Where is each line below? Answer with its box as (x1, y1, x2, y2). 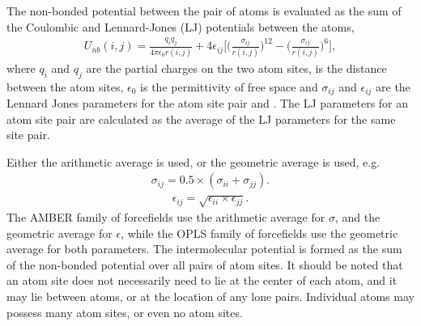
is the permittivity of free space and (140, 78, 318, 95)
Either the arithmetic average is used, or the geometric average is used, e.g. (6, 153, 381, 170)
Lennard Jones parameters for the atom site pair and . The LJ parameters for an (6, 95, 409, 112)
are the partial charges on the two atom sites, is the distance (86, 59, 387, 76)
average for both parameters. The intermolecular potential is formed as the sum (6, 240, 402, 257)
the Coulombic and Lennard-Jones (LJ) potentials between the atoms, (6, 18, 355, 35)
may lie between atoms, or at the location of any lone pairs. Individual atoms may (6, 288, 415, 304)
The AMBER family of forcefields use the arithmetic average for (6, 209, 325, 226)
